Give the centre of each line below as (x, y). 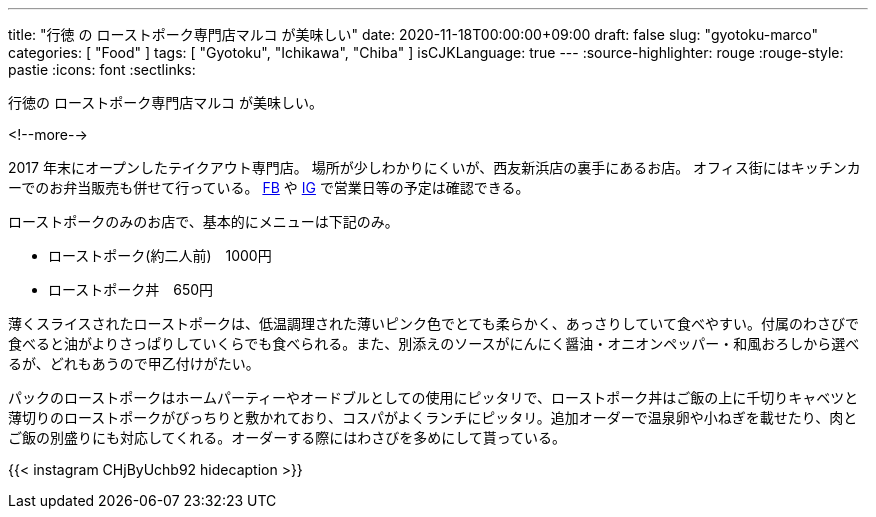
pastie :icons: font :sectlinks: (102, 69)
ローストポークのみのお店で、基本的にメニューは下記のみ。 (203, 221)
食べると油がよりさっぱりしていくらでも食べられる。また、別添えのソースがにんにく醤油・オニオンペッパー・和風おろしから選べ (434, 343)
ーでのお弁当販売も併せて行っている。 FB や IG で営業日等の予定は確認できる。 (269, 187)
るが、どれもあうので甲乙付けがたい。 (134, 363)
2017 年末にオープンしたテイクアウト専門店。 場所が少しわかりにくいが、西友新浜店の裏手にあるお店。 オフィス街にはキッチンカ (434, 167)
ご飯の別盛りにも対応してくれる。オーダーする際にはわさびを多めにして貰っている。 (287, 437)
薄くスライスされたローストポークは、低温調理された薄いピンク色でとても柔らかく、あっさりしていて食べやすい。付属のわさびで (433, 323)
